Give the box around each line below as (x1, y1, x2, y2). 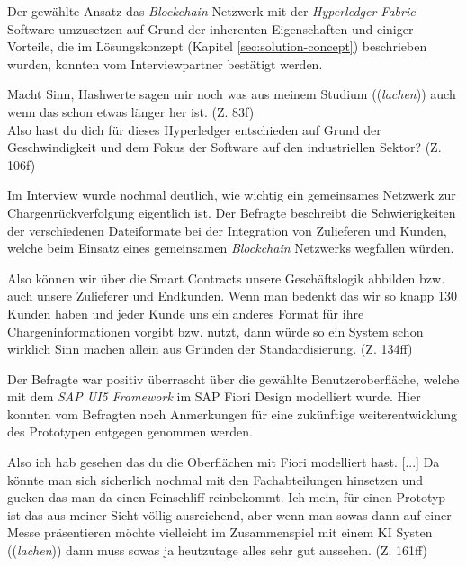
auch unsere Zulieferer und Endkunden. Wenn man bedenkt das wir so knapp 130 (7, 286, 457, 305)
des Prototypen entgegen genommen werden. (7, 422, 253, 441)
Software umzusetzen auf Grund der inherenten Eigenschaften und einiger (7, 19, 414, 38)
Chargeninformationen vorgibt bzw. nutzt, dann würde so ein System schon (7, 321, 424, 340)
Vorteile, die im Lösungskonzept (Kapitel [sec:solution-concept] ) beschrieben (7, 37, 427, 56)
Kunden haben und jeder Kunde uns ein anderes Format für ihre (7, 303, 364, 322)
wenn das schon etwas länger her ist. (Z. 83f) (7, 102, 255, 121)
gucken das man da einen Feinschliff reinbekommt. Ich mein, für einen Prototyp (7, 488, 446, 507)
